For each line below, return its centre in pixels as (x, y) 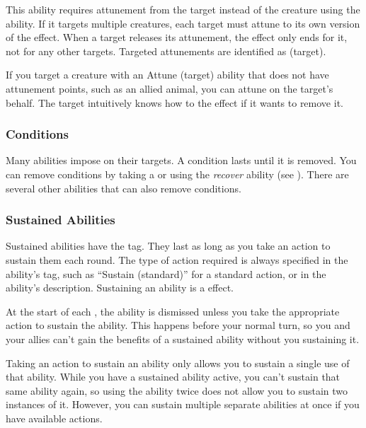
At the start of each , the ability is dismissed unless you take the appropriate (173, 311)
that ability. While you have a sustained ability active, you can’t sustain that (173, 377)
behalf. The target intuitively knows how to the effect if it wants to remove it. (175, 102)
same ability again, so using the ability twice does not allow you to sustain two (177, 390)
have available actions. (54, 418)
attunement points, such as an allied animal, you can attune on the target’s (170, 88)
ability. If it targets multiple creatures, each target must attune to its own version (183, 23)
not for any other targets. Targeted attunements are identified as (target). (166, 51)
